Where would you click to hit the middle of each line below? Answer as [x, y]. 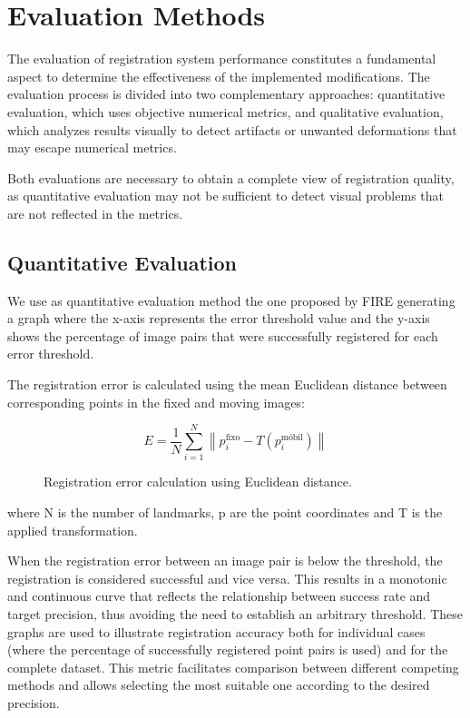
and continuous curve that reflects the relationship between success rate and [219, 596]
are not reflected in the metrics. [95, 213]
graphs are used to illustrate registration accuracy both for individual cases [216, 631]
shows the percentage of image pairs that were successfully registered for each [223, 335]
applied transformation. [73, 530]
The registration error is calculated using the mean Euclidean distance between [227, 384]
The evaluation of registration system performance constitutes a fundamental [222, 59]
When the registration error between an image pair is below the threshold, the [225, 561]
